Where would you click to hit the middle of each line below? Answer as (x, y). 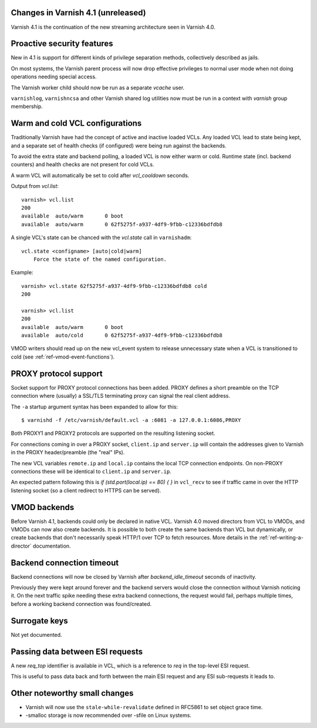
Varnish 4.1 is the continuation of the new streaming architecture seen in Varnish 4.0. (113, 27)
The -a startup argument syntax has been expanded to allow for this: (95, 407)
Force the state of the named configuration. (100, 259)
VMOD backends (43, 507)
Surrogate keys (40, 621)
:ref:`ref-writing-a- (281, 538)
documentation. (52, 546)
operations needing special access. (54, 77)
